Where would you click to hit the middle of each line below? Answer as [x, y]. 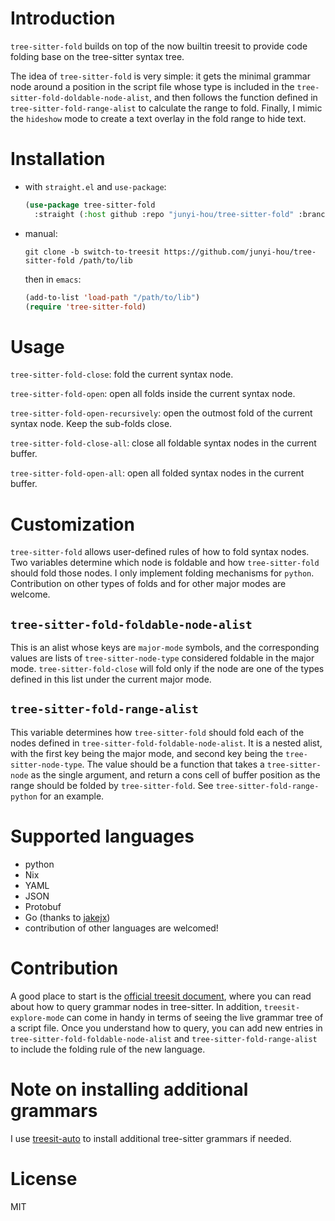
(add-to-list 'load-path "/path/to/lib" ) [112, 297]
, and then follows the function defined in [233, 97]
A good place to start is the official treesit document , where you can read [161, 996]
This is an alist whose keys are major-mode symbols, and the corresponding [165, 648]
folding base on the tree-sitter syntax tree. [97, 56]
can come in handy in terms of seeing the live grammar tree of [195, 1017]
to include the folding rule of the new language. [108, 1049]
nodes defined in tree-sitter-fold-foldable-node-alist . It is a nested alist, [166, 743]
